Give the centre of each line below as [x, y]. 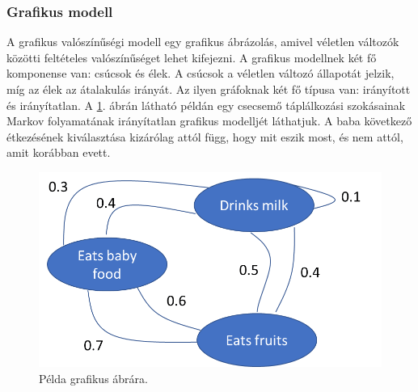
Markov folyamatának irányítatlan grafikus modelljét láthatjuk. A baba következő [209, 121]
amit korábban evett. [59, 152]
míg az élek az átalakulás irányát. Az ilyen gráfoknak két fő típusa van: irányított [209, 89]
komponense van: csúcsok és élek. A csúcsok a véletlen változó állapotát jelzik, [201, 73]
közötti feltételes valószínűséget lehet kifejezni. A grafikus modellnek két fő [192, 57]
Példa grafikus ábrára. [93, 378]
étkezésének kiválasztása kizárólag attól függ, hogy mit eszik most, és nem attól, [205, 136]
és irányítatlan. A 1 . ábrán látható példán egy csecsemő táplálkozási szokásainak [206, 105]
